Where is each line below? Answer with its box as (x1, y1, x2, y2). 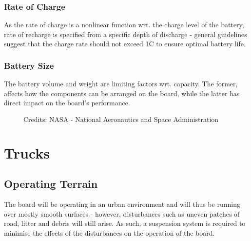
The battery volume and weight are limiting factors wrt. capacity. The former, (4, 79, 238, 89)
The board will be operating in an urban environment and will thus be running (4, 199, 240, 209)
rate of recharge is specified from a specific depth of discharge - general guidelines (4, 29, 247, 39)
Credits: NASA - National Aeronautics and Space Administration (23, 114, 219, 124)
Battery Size (4, 59, 54, 71)
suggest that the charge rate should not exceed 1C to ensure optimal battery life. (4, 39, 246, 49)
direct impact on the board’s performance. (4, 98, 130, 108)
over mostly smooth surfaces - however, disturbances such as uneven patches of (4, 208, 240, 219)
